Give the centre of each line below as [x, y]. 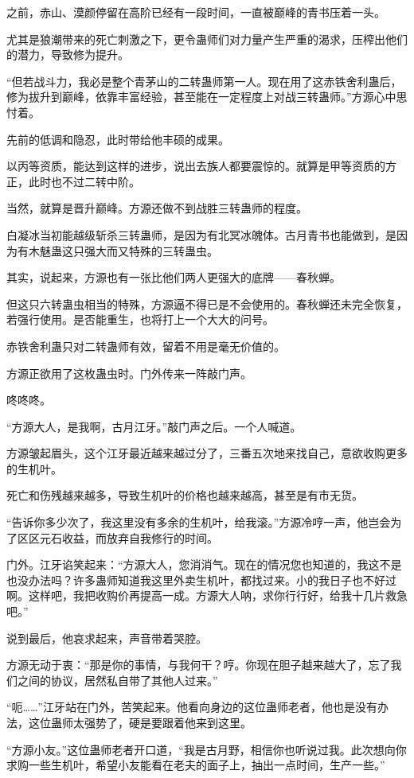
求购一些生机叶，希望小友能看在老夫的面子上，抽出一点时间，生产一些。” [196, 765]
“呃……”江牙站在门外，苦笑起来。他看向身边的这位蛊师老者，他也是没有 [192, 707]
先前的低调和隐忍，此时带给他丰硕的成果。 [118, 139]
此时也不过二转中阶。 [84, 181]
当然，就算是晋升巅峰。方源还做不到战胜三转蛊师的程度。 [157, 208]
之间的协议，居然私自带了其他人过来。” [117, 680]
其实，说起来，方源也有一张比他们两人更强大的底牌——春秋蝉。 [174, 277]
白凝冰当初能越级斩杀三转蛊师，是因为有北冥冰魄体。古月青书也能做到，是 [201, 234]
